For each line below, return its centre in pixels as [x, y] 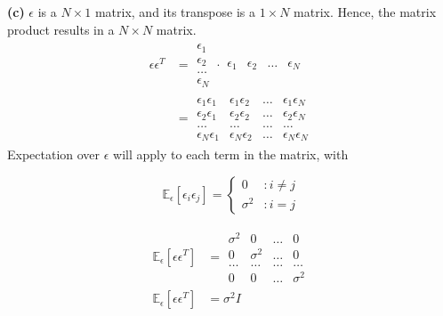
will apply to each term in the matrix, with [231, 154]
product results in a [61, 29]
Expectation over [54, 154]
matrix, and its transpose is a [175, 12]
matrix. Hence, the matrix [365, 12]
